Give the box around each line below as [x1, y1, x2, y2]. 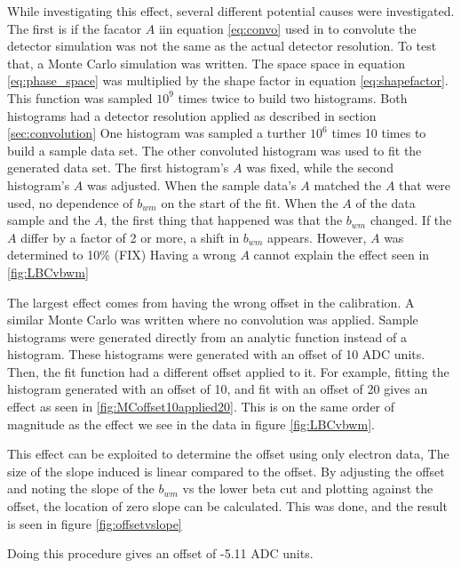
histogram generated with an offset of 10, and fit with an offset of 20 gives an [7, 380, 428, 398]
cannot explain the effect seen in [253, 245, 430, 264]
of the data [355, 193, 416, 212]
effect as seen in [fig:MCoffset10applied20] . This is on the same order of [7, 397, 395, 416]
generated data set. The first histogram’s [7, 158, 229, 177]
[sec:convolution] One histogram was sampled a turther [7, 124, 306, 142]
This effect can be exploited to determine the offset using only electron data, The [7, 444, 449, 463]
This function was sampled [7, 88, 153, 107]
